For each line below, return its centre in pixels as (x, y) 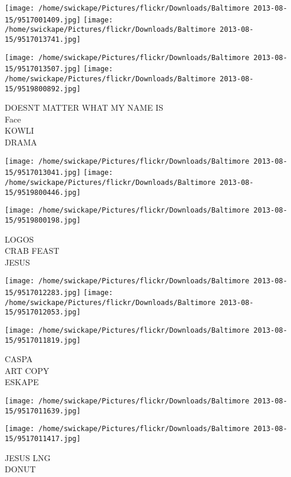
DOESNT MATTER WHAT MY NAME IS (84, 107)
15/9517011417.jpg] (43, 439)
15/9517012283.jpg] (43, 293)
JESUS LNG (28, 457)
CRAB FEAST (32, 251)
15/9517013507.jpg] (43, 69)
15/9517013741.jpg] (43, 39)
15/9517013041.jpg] (43, 173)
